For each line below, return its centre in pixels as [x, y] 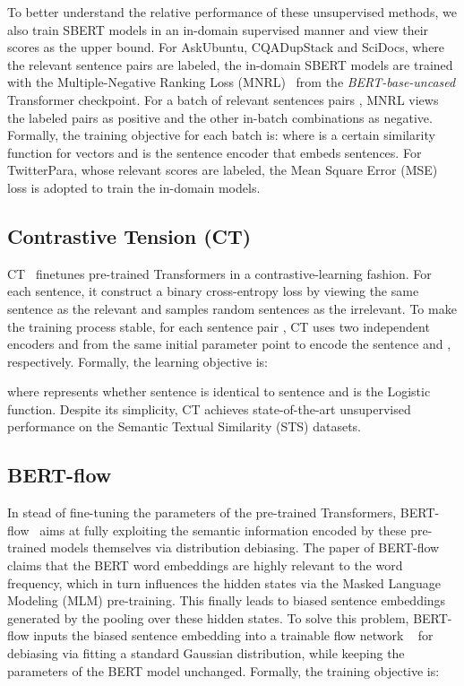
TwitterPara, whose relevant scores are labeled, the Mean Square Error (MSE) [223, 170]
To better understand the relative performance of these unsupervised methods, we [232, 12]
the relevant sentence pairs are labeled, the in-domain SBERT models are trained [230, 64]
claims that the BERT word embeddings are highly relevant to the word [205, 565]
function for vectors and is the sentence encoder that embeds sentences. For [215, 152]
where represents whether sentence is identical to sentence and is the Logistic [219, 391]
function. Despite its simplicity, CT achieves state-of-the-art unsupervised [209, 408]
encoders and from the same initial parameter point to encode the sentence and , [229, 344]
